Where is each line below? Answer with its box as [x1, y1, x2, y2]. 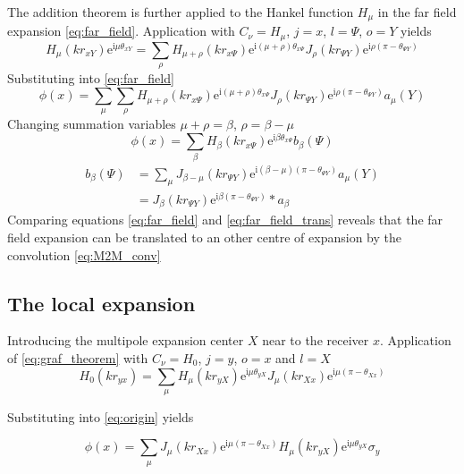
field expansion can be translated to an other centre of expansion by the [7, 227, 401, 246]
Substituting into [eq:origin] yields [7, 407, 194, 426]
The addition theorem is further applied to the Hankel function [7, 3, 354, 21]
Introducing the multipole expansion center [7, 331, 244, 350]
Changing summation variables [7, 114, 176, 133]
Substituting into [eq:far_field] [7, 69, 174, 88]
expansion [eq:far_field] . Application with [7, 21, 235, 40]
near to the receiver [262, 331, 369, 350]
